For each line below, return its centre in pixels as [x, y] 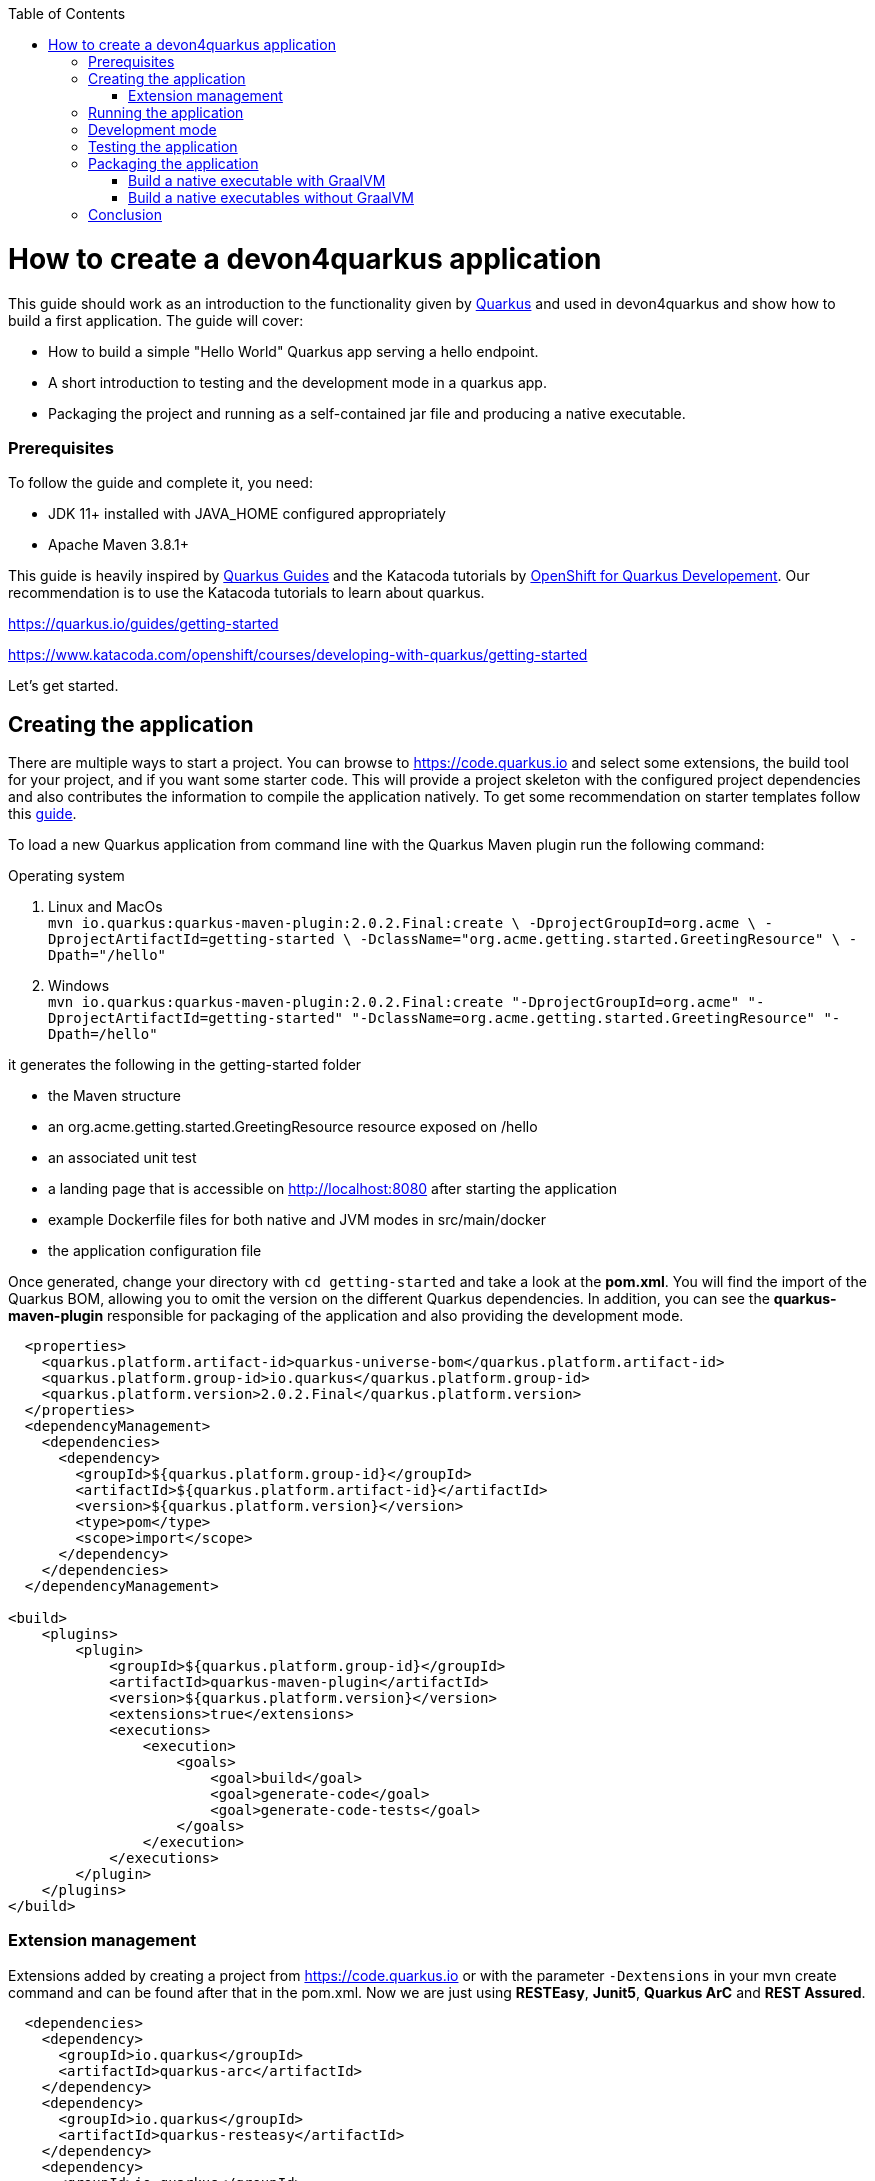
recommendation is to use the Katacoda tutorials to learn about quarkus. [246, 593]
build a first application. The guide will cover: [156, 320]
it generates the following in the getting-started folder [185, 1065]
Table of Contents [67, 13]
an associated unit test [122, 1158]
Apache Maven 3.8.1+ [119, 545]
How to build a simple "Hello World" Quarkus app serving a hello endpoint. [293, 351]
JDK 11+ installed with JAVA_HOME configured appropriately [247, 514]
